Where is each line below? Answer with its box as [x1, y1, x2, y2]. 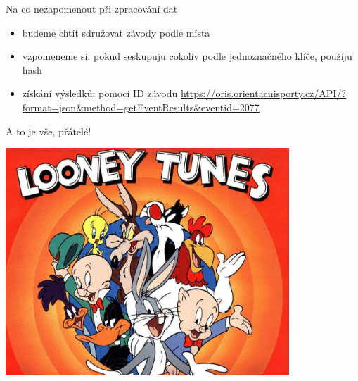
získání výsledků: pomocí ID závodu [22, 86, 178, 101]
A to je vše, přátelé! [6, 123, 91, 138]
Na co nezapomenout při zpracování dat [6, 1, 178, 15]
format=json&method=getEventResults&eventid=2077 [22, 99, 260, 114]
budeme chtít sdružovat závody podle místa [22, 25, 210, 39]
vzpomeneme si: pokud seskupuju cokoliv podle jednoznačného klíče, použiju [22, 49, 352, 63]
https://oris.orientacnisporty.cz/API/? [180, 86, 347, 101]
